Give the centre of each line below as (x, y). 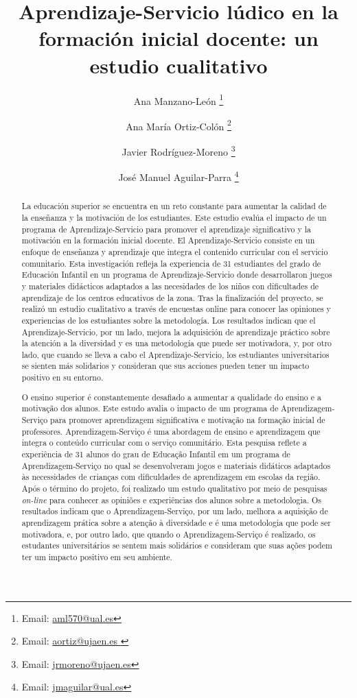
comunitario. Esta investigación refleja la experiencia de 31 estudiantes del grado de (171, 263)
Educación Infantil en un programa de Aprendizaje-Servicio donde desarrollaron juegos (177, 275)
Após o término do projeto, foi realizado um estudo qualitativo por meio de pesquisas (174, 488)
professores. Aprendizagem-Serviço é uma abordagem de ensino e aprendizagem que (171, 431)
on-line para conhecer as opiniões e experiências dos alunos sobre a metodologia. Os (171, 500)
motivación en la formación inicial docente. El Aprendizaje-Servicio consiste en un (168, 240)
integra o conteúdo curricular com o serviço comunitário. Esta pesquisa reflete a (164, 443)
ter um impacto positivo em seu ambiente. (97, 556)
